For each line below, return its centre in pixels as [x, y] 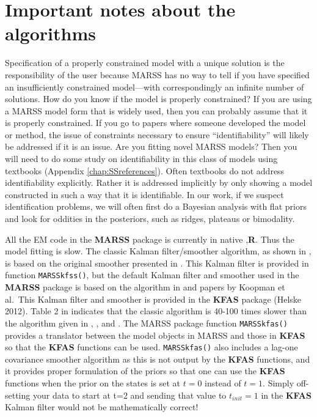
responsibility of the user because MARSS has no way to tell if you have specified [157, 74]
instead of [223, 382]
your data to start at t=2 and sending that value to [129, 395]
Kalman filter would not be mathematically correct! [102, 407]
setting [18, 395]
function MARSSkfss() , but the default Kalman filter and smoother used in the [152, 275]
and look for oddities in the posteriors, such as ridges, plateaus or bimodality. [150, 219]
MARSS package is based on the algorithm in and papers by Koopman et [145, 287]
